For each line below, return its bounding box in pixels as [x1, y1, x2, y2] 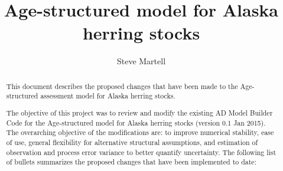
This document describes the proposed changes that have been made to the [6, 81, 238, 91]
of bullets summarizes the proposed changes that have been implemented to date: [6, 157, 256, 167]
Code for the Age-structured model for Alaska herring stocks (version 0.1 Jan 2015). [6, 117, 266, 127]
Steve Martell [116, 55, 166, 67]
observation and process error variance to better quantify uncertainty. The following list [6, 147, 277, 157]
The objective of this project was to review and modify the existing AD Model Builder [6, 107, 273, 117]
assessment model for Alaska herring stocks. [40, 91, 175, 101]
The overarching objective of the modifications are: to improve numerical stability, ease [6, 127, 274, 137]
